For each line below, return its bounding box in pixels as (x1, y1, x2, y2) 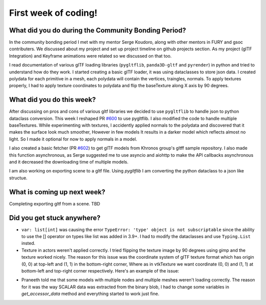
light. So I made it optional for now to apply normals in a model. (9, 136, 137, 142)
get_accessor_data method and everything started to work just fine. (21, 291, 160, 297)
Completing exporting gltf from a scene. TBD (9, 201, 100, 206)
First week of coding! (9, 7, 98, 18)
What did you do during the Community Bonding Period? (9, 26, 186, 34)
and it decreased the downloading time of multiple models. (9, 159, 129, 165)
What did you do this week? (9, 96, 96, 104)
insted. (21, 240, 35, 246)
